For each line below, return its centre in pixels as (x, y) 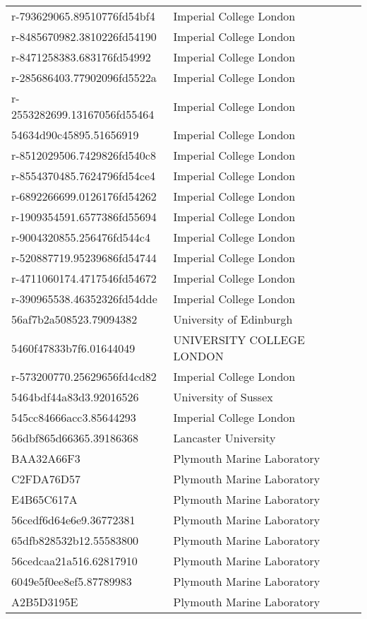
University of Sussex (223, 397)
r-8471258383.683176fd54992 (81, 57)
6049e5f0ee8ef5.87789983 (72, 581)
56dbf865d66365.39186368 (75, 438)
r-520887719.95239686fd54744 (84, 258)
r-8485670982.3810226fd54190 (84, 36)
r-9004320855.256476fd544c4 (81, 237)
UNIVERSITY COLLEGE (239, 340)
